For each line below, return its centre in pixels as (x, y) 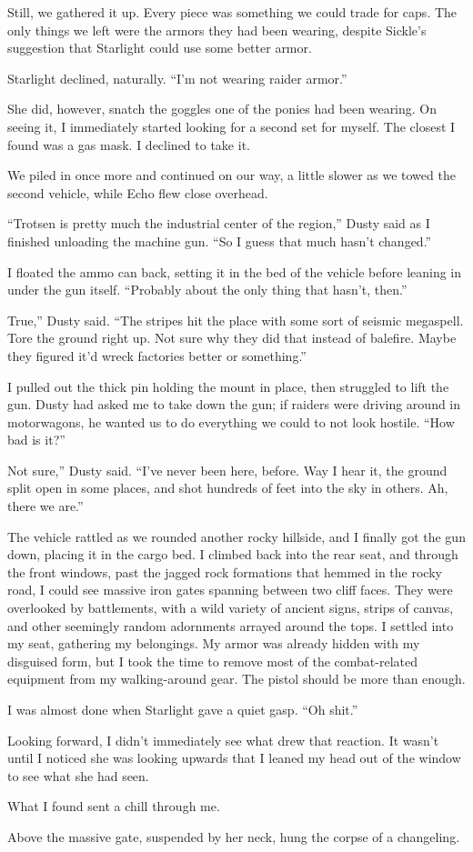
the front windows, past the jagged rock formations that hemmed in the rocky (225, 571)
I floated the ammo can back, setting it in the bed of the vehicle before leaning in (235, 271)
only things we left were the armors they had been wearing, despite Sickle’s (217, 30)
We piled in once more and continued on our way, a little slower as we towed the (231, 175)
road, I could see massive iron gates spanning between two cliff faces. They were (230, 590)
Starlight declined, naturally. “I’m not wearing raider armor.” (177, 78)
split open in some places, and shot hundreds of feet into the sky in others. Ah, (228, 488)
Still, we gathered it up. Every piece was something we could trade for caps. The (232, 12)
